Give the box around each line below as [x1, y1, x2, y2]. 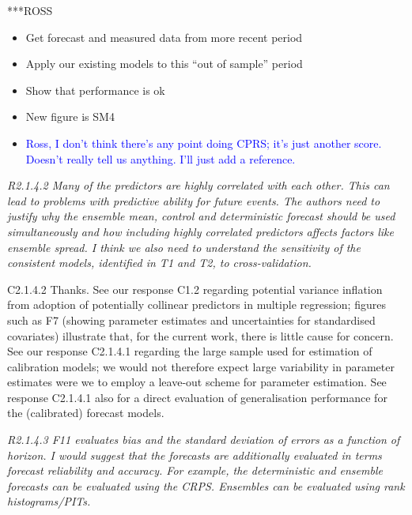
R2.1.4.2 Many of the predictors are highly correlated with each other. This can [7, 177, 390, 194]
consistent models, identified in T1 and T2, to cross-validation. [7, 254, 312, 271]
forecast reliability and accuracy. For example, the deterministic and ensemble [7, 462, 383, 479]
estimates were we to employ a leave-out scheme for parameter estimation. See [7, 374, 387, 390]
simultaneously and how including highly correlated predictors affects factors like [7, 223, 395, 239]
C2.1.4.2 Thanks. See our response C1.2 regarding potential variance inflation [7, 280, 383, 297]
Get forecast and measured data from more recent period [25, 28, 303, 45]
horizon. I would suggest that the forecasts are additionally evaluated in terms [7, 446, 382, 463]
